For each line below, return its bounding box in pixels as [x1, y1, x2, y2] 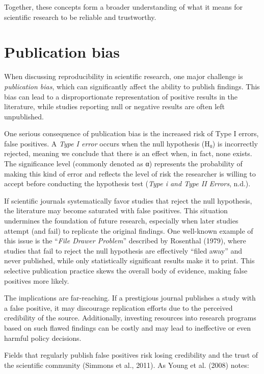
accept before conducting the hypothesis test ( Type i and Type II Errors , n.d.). [4, 178, 251, 189]
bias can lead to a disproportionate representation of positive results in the [4, 91, 238, 102]
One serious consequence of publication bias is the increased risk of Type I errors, [4, 128, 259, 139]
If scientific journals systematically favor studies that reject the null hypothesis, [4, 195, 252, 206]
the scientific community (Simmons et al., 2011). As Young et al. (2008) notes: [4, 359, 249, 370]
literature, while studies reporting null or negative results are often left [4, 101, 225, 112]
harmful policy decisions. [4, 332, 82, 343]
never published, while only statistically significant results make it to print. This [4, 255, 255, 266]
